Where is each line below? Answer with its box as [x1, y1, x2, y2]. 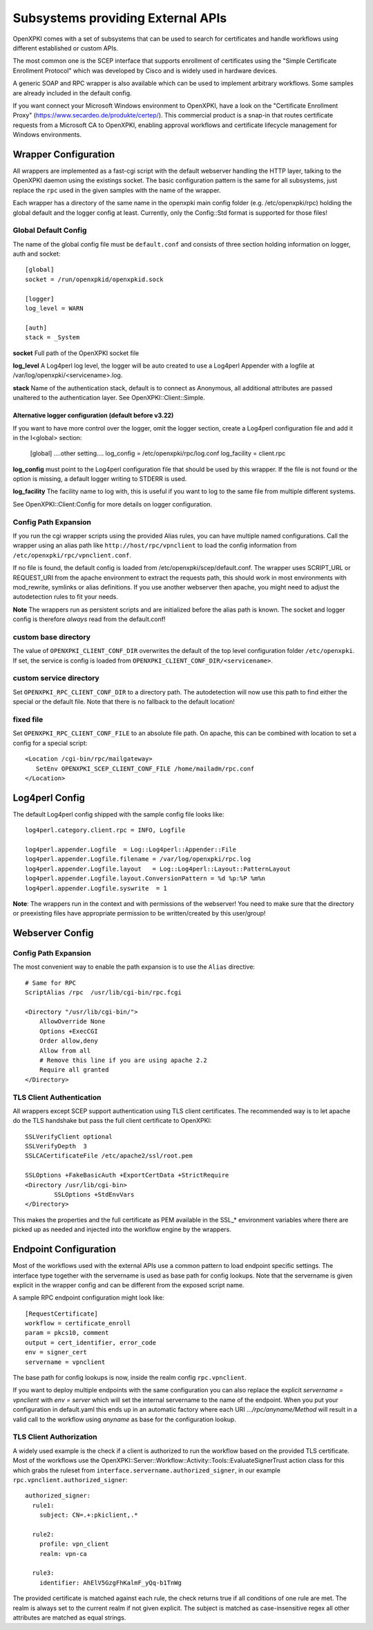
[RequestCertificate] [25, 1309, 98, 1318]
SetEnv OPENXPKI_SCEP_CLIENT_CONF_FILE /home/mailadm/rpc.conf [35, 764, 255, 773]
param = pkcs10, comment [25, 1329, 109, 1337]
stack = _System [25, 334, 80, 341]
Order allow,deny [39, 1037, 98, 1045]
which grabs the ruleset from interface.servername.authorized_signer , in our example [12, 1466, 281, 1475]
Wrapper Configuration [12, 149, 115, 160]
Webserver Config [12, 927, 94, 939]
